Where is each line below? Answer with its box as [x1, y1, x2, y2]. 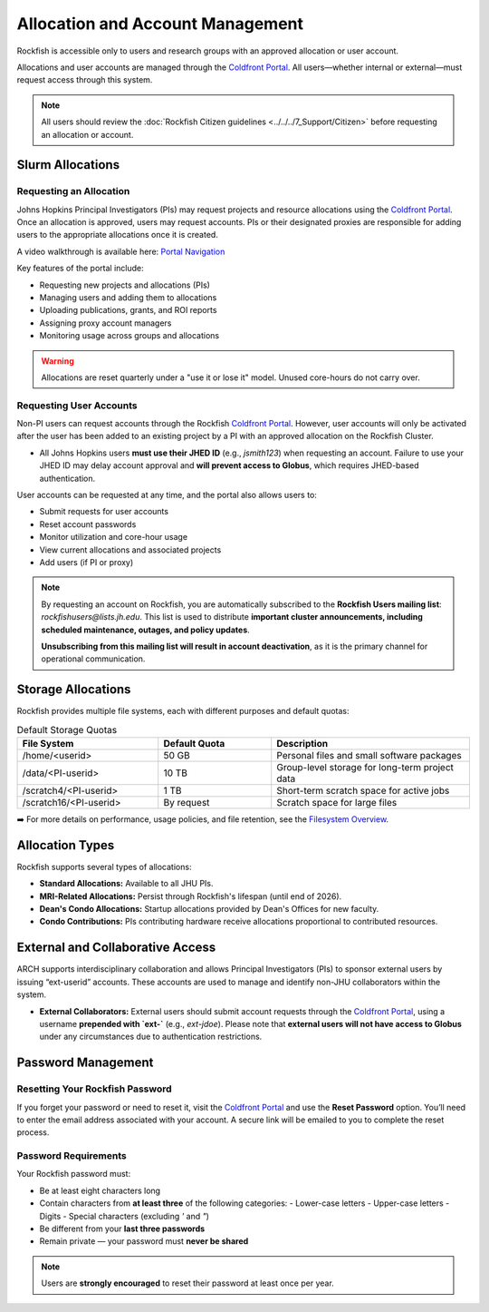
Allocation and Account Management [16, 14, 303, 34]
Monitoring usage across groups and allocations [39, 330, 220, 341]
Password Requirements [16, 1150, 127, 1162]
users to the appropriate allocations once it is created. [16, 230, 219, 240]
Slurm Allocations [16, 157, 120, 172]
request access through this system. [16, 74, 153, 85]
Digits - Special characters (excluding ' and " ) [39, 1210, 210, 1221]
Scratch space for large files [276, 797, 398, 809]
